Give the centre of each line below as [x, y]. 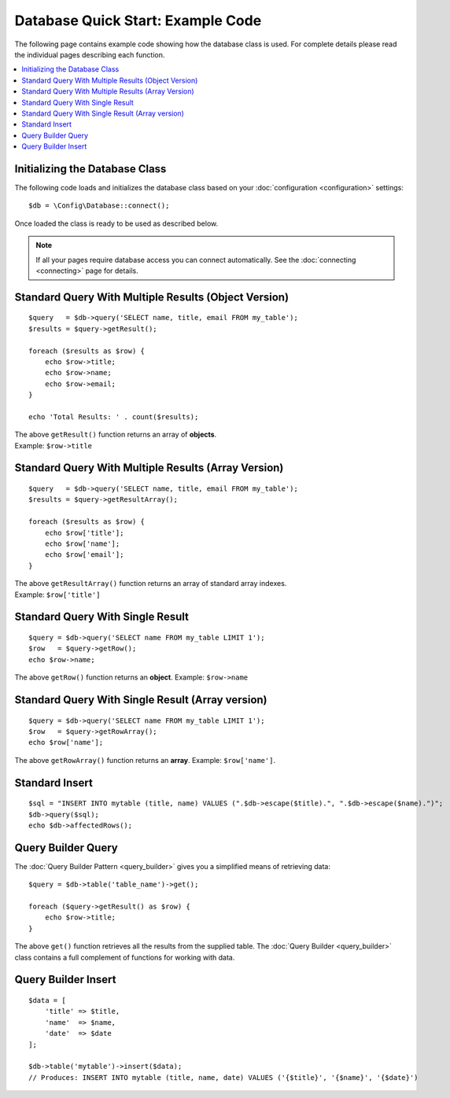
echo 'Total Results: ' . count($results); [114, 416]
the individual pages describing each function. [90, 54]
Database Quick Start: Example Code [138, 20]
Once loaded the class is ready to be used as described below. [116, 223]
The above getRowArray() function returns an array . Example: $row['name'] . [145, 760]
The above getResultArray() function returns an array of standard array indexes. [151, 584]
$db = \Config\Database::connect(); [99, 206]
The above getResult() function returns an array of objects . [116, 435]
